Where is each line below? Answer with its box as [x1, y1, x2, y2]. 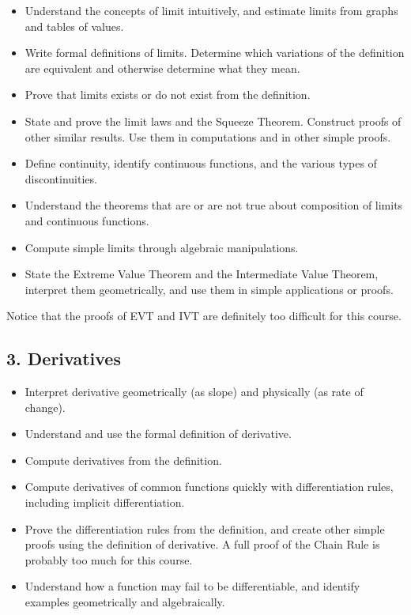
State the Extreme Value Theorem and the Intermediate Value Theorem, [25, 266, 379, 282]
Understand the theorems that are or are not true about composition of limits [25, 197, 403, 213]
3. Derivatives [6, 346, 121, 371]
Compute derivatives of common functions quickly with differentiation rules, [25, 478, 394, 495]
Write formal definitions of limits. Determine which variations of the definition [25, 44, 405, 61]
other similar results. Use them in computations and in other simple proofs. [25, 128, 391, 145]
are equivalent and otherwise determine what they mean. [25, 59, 300, 76]
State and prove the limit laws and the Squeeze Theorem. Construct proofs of [25, 112, 402, 129]
